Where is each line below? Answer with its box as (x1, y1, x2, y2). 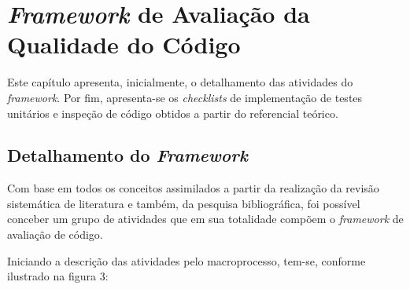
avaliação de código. (7, 226, 103, 243)
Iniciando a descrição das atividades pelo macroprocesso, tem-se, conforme (7, 252, 366, 269)
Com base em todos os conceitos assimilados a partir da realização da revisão (7, 180, 379, 196)
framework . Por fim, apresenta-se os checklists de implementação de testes (7, 89, 363, 105)
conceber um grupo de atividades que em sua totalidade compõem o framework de (7, 210, 404, 227)
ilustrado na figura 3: (7, 268, 109, 284)
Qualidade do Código (7, 28, 241, 60)
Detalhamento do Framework (7, 143, 248, 167)
